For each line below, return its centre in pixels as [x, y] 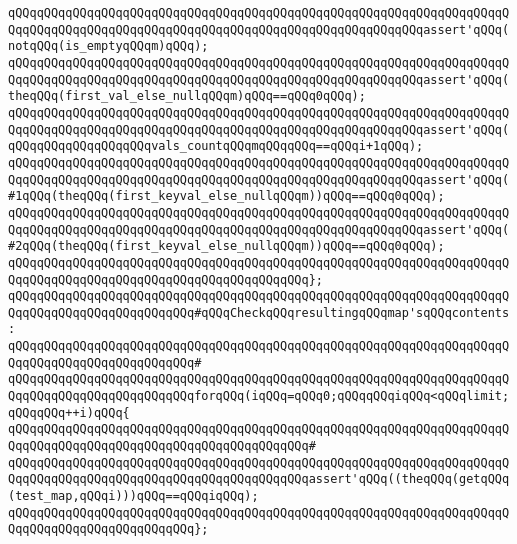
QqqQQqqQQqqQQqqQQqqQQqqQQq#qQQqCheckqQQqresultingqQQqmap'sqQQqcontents [259, 312]
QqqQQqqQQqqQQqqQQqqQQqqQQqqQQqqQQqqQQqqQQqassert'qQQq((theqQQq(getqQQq [259, 479]
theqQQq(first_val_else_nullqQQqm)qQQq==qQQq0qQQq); [187, 96]
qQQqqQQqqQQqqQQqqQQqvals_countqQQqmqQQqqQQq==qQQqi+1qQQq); [216, 146]
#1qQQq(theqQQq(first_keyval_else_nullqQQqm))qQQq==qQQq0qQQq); [226, 196]
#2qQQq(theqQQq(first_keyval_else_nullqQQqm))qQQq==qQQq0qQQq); [226, 246]
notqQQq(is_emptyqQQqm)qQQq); [108, 46]
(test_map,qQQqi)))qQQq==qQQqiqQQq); [133, 496]
